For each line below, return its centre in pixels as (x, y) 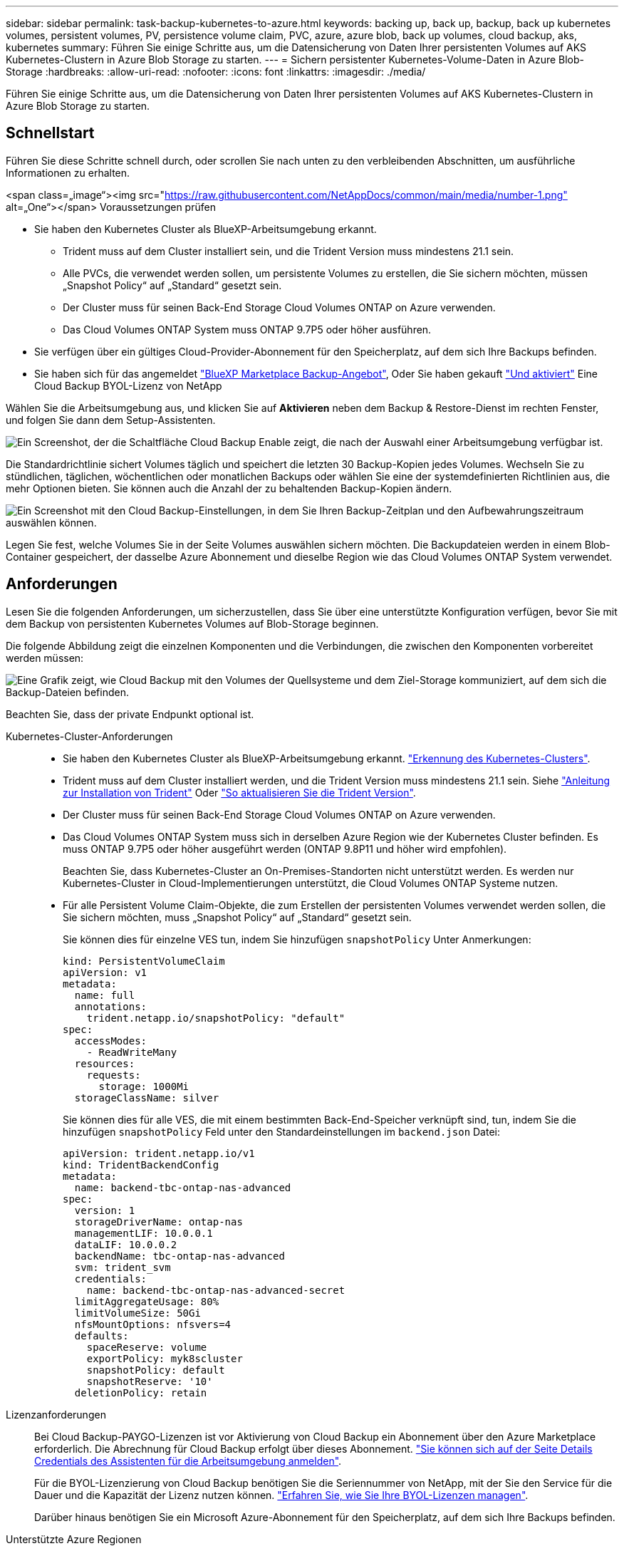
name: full (105, 995)
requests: (114, 1075)
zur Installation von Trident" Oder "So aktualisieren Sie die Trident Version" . (239, 792)
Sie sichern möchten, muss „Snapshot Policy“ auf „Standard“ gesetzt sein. (237, 917)
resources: (105, 1063)
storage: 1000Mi (144, 1086)
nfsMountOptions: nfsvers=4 (153, 1324)
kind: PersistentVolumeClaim (144, 961)
